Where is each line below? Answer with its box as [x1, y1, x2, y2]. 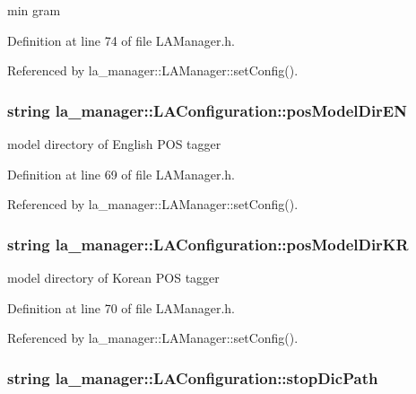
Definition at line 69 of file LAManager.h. [7, 164, 236, 183]
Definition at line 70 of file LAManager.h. [7, 298, 236, 317]
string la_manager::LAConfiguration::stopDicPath [7, 366, 378, 389]
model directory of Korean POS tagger [7, 268, 220, 286]
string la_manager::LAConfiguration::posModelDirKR [7, 232, 409, 255]
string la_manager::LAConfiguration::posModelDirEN [7, 99, 407, 121]
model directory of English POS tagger [7, 135, 221, 153]
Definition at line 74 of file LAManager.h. [7, 31, 236, 49]
